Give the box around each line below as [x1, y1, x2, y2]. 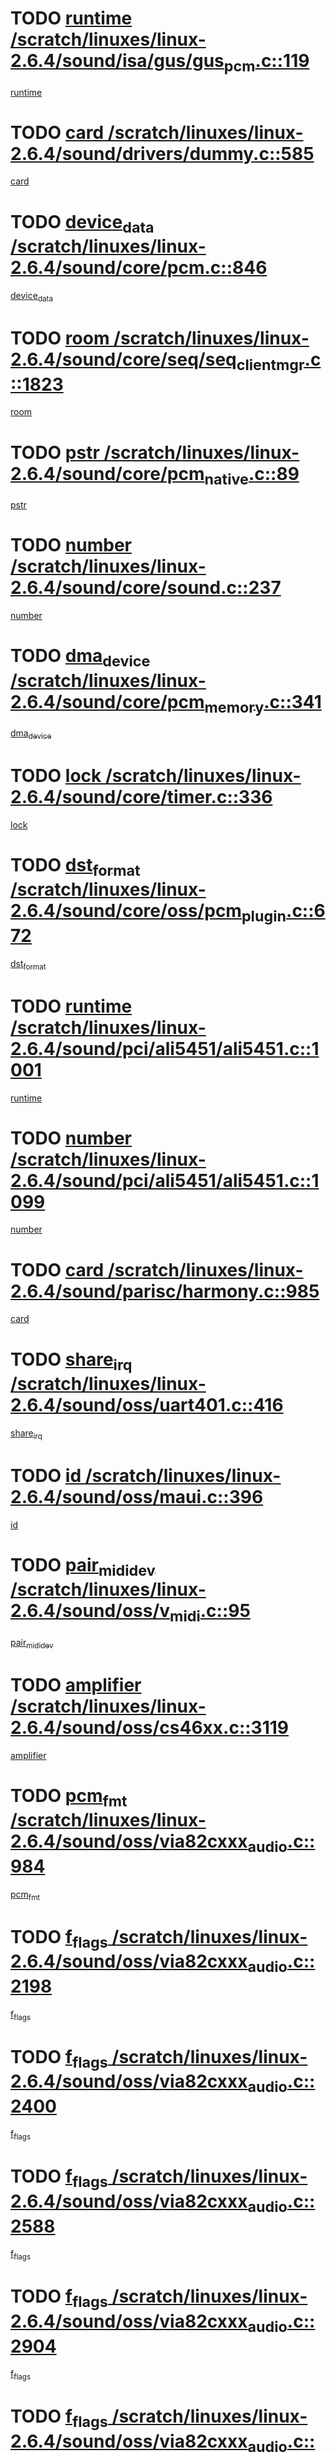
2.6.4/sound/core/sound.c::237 [10, 577, 282, 599]
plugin [241, 907, 287, 926]
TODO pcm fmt [10, 1784, 128, 1811]
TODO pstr [10, 441, 100, 464]
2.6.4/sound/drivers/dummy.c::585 [10, 142, 315, 165]
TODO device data [10, 210, 155, 237]
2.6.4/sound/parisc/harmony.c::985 [10, 1280, 320, 1302]
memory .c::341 [204, 690, 322, 717]
